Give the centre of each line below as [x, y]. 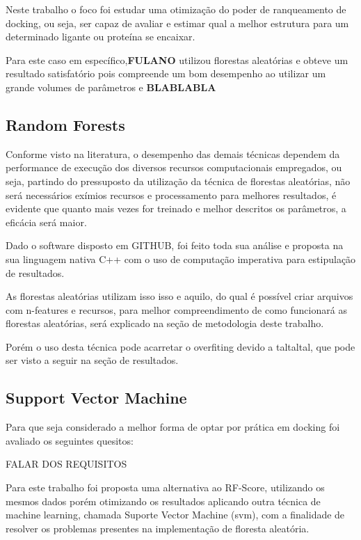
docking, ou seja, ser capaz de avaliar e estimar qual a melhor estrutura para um [177, 23]
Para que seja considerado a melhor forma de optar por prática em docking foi [173, 427]
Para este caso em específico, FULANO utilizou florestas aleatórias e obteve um [177, 59]
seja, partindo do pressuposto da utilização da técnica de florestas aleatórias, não [178, 181]
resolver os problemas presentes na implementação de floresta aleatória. [158, 528]
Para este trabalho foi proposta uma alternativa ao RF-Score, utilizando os [165, 487]
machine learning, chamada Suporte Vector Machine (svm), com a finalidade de [175, 515]
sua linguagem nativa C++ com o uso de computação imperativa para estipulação [181, 259]
